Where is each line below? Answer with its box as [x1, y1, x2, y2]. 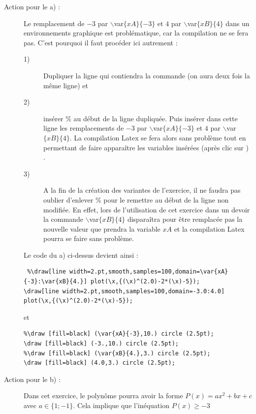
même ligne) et [43, 80, 88, 90]
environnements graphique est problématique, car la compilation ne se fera [24, 28, 249, 38]
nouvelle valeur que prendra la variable [43, 223, 160, 234]
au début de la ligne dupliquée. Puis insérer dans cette [73, 113, 238, 123]
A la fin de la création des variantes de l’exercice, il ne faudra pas [43, 185, 241, 195]
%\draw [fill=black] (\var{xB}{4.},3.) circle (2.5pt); [24, 349, 211, 357]
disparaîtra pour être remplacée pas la [127, 214, 243, 224]
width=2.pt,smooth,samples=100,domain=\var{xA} [69, 268, 228, 276]
